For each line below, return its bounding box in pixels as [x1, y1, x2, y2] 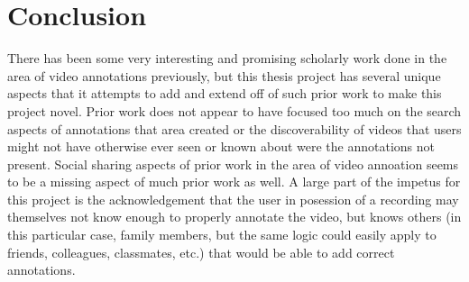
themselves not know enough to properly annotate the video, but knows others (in [7, 207, 462, 226]
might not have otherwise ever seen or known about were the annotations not [7, 137, 436, 156]
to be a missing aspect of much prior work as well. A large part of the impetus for [7, 172, 461, 191]
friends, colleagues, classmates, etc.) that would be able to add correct [7, 242, 395, 261]
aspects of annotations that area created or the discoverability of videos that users [7, 119, 462, 138]
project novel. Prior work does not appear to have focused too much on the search [7, 101, 462, 120]
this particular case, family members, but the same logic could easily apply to [7, 225, 437, 244]
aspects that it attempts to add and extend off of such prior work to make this [7, 84, 442, 103]
